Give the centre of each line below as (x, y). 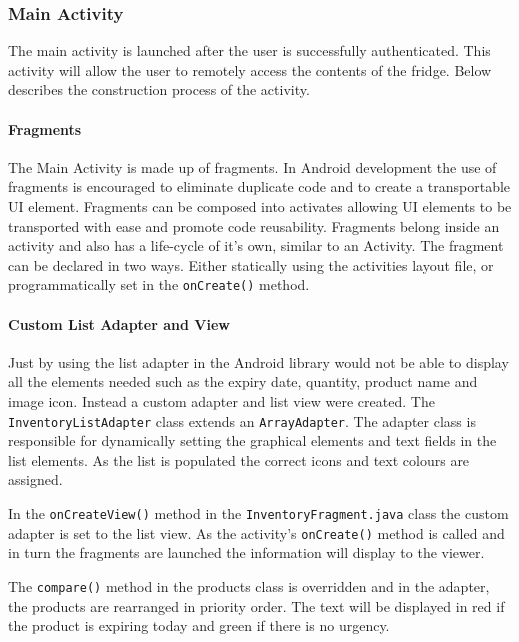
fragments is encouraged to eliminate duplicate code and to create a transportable (259, 186)
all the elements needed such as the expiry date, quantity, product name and (243, 381)
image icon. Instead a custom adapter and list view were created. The (221, 401)
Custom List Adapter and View (119, 323)
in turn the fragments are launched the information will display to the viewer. (246, 552)
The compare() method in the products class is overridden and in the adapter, (249, 585)
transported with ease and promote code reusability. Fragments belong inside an (254, 225)
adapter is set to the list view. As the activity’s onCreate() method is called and (256, 532)
